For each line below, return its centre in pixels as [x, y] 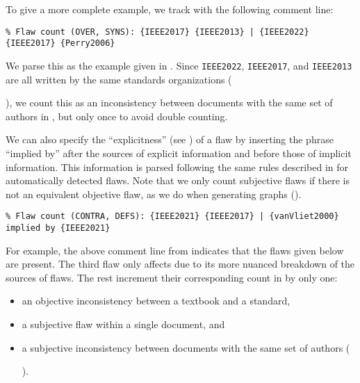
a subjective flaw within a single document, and [123, 324]
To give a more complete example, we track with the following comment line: [170, 9]
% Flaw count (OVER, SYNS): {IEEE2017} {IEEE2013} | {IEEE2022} [157, 32]
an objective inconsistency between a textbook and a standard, [156, 301]
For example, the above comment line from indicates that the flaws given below [175, 250]
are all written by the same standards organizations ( [119, 79]
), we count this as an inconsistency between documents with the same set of [169, 103]
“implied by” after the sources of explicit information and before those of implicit [179, 153]
